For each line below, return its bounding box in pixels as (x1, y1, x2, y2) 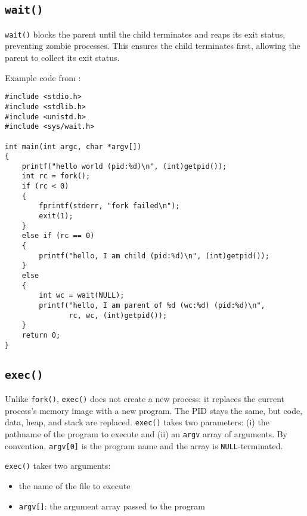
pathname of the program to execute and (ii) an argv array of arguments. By (5, 427, 287, 440)
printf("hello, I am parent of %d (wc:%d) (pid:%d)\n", (39, 301, 265, 310)
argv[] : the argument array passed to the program (18, 499, 205, 512)
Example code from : (5, 71, 81, 84)
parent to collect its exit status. (5, 51, 120, 64)
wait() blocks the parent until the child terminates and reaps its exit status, (5, 27, 286, 40)
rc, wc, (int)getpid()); (69, 311, 168, 320)
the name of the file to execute (18, 479, 131, 492)
